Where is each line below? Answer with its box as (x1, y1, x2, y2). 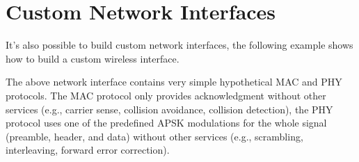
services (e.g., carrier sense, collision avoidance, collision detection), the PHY (6, 102, 333, 116)
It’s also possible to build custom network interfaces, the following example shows (6, 38, 353, 52)
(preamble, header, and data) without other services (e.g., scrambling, (6, 129, 303, 143)
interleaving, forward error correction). (6, 143, 170, 157)
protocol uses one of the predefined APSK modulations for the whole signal (6, 115, 327, 130)
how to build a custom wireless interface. (6, 51, 179, 65)
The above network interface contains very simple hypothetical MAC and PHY (6, 74, 342, 89)
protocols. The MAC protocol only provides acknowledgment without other (6, 88, 326, 102)
